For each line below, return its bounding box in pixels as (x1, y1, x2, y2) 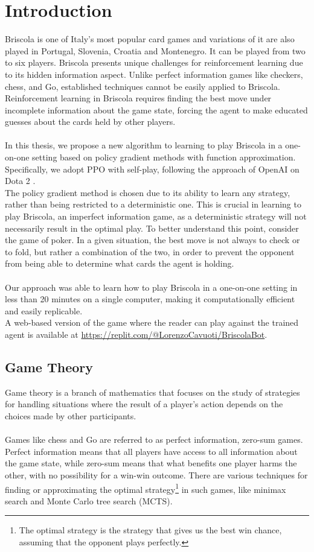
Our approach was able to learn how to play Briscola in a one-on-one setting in (5, 281, 298, 293)
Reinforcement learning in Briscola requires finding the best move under (5, 92, 272, 104)
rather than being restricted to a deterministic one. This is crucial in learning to (5, 198, 301, 211)
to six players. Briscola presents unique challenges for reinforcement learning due (5, 56, 303, 69)
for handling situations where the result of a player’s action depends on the (5, 398, 283, 410)
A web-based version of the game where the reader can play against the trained (5, 316, 299, 329)
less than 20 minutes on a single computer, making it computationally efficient (5, 293, 295, 305)
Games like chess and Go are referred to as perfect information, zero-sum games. (5, 433, 303, 446)
